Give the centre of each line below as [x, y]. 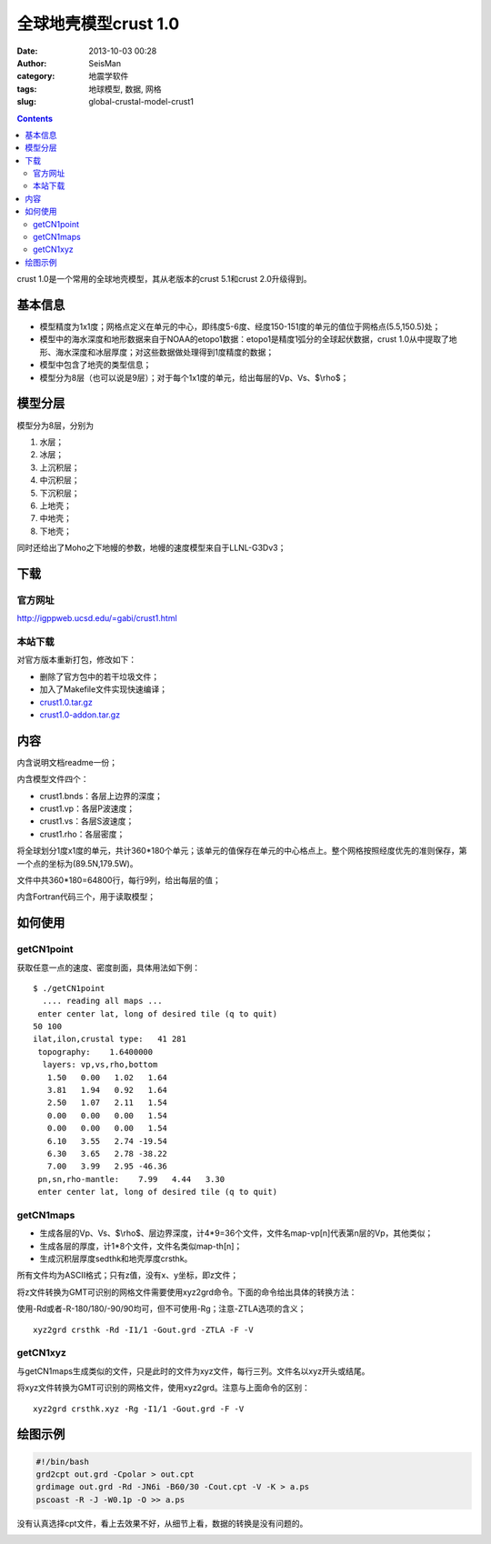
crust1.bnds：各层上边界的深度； [101, 796]
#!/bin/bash [63, 1461]
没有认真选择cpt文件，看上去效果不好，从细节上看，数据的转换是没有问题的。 [162, 1523]
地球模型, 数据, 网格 [125, 89]
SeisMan [105, 63]
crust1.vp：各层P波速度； [87, 808]
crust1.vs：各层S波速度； [87, 821]
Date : [27, 51]
